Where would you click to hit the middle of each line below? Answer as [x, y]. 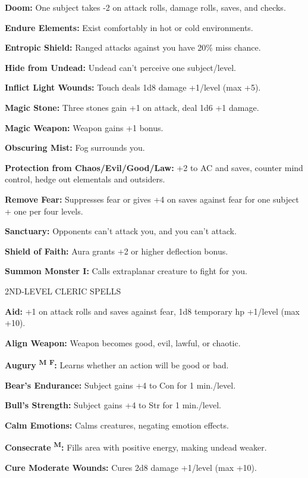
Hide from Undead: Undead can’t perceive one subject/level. [120, 67]
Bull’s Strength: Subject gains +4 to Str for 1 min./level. [113, 405]
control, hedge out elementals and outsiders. [85, 179]
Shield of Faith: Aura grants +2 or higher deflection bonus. [117, 251]
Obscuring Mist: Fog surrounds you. [75, 148]
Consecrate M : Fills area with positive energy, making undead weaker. [136, 446]
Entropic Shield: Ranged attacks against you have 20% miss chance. [133, 47]
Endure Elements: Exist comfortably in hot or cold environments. [129, 27]
